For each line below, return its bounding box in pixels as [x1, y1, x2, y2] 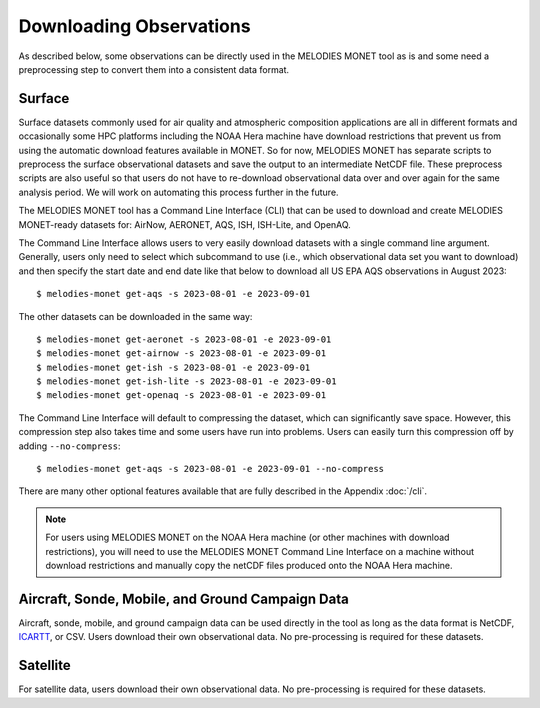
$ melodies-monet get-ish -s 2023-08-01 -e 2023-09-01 [36, 361, 311, 373]
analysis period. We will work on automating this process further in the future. [18, 186, 339, 198]
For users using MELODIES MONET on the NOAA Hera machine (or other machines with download [45, 531, 450, 544]
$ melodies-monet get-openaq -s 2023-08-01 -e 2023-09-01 [36, 390, 327, 401]
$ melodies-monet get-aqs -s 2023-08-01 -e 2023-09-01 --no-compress [36, 463, 385, 475]
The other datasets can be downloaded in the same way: [18, 310, 253, 322]
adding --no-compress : [18, 440, 121, 452]
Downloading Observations [18, 15, 251, 37]
